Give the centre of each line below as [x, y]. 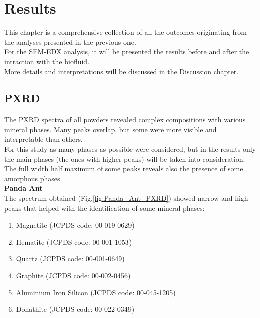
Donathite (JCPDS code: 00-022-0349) [75, 309]
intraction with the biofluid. [47, 61]
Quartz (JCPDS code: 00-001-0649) [70, 258]
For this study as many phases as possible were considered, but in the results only [130, 149]
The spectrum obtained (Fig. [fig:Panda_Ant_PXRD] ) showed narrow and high [126, 198]
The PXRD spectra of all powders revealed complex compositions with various [125, 119]
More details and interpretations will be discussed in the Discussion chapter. [121, 71]
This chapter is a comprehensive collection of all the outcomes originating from [125, 32]
